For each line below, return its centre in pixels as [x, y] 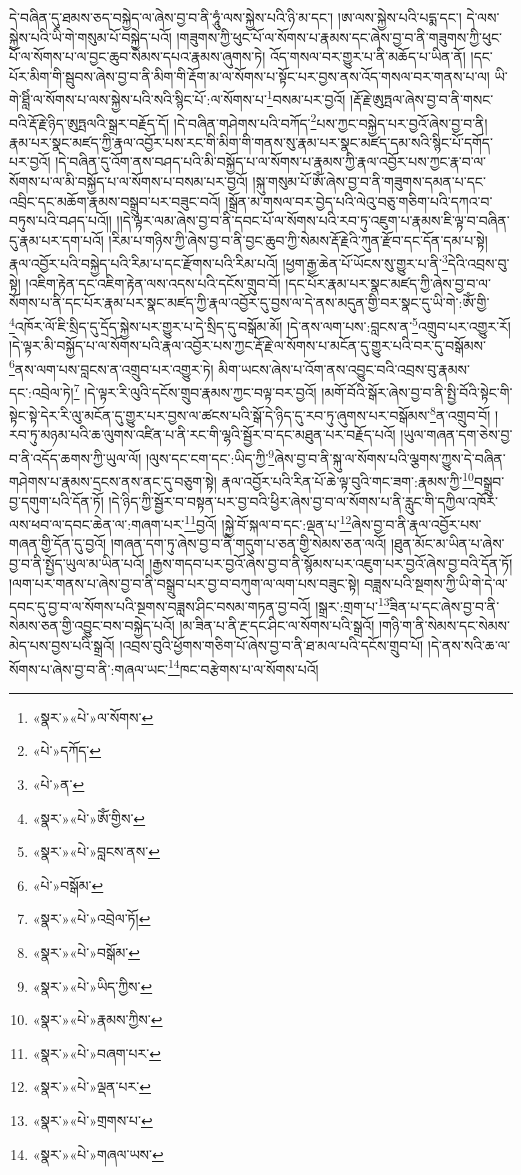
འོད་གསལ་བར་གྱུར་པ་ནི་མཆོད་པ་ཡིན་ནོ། [367, 56]
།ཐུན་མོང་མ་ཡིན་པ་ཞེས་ [447, 543]
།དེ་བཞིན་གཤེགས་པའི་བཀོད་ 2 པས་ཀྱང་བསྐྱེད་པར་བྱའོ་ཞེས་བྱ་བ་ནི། [330, 121]
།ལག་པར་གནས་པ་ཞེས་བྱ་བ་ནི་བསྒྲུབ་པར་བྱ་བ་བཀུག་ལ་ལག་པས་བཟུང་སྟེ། [184, 582]
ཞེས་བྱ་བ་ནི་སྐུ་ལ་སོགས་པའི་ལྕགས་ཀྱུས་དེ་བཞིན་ [390, 457]
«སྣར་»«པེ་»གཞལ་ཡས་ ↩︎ [98, 1153]
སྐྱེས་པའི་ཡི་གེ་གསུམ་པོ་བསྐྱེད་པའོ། [90, 36]
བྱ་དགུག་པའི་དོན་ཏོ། [56, 500]
